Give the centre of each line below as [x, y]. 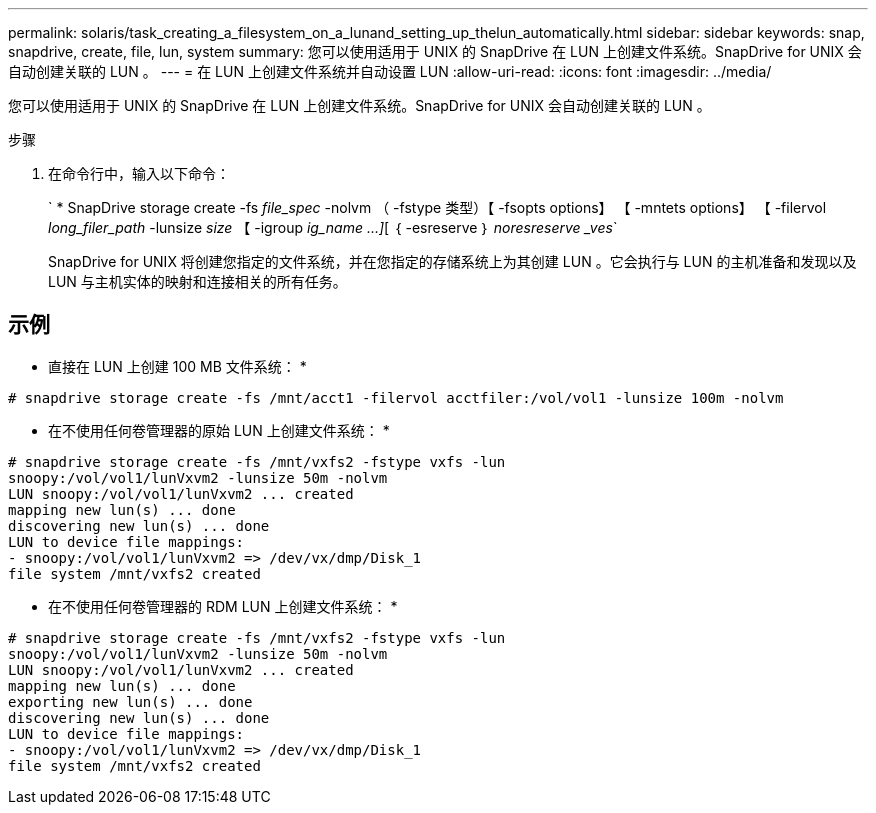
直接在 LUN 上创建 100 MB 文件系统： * [177, 366]
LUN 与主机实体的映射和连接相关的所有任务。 [197, 281]
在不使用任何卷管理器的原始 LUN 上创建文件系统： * [219, 430]
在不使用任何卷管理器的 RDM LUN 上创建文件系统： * [223, 606]
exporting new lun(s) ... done [130, 701]
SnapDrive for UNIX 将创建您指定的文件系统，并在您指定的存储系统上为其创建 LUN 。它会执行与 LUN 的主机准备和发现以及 [452, 261]
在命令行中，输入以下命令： [139, 173]
